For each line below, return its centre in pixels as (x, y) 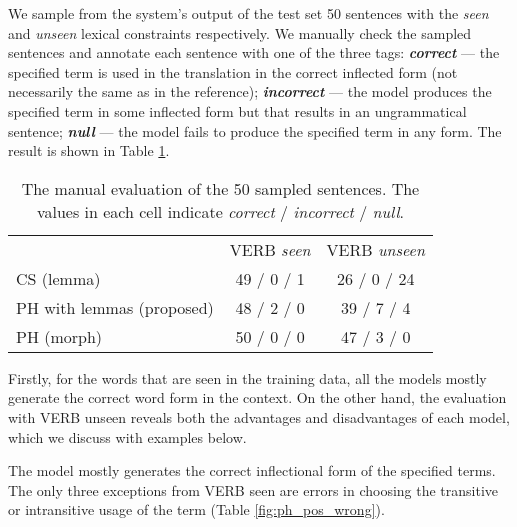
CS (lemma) (58, 278)
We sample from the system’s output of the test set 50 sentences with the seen (248, 13)
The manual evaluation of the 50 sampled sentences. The (220, 188)
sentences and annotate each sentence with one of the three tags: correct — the (254, 52)
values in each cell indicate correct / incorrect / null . (220, 211)
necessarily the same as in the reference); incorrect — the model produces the (250, 91)
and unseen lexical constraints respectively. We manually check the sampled (240, 32)
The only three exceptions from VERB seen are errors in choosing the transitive (253, 489)
